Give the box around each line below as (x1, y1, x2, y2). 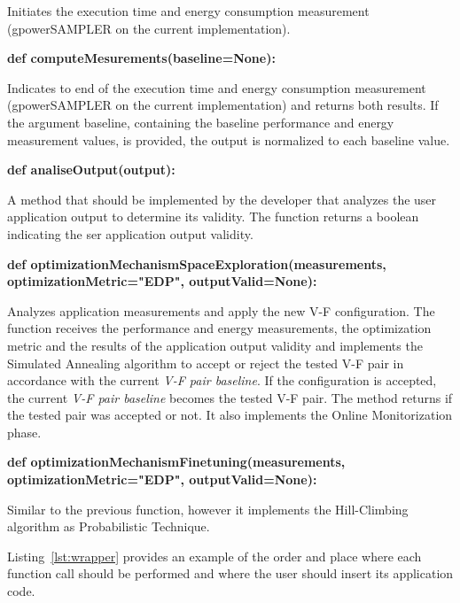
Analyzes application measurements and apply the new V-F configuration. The (7, 301, 435, 320)
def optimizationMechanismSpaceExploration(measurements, (7, 254, 386, 273)
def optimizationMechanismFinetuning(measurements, (7, 452, 346, 471)
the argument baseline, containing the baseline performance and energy (7, 112, 394, 131)
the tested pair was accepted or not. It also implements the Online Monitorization (7, 406, 453, 424)
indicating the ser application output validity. (7, 224, 253, 243)
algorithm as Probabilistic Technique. (7, 517, 210, 536)
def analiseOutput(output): (7, 160, 175, 179)
